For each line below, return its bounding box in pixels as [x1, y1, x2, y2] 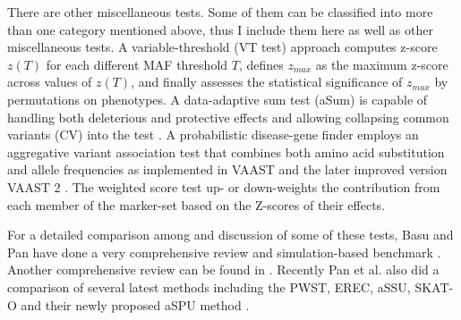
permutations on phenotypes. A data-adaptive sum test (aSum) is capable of [7, 89, 428, 108]
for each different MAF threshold [46, 55, 228, 73]
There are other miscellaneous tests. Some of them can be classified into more [7, 3, 433, 21]
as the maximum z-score [315, 55, 448, 73]
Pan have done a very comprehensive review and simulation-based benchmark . [7, 242, 441, 261]
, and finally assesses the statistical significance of [131, 72, 403, 91]
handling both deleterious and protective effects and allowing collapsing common [7, 107, 449, 126]
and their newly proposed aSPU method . [21, 295, 250, 314]
